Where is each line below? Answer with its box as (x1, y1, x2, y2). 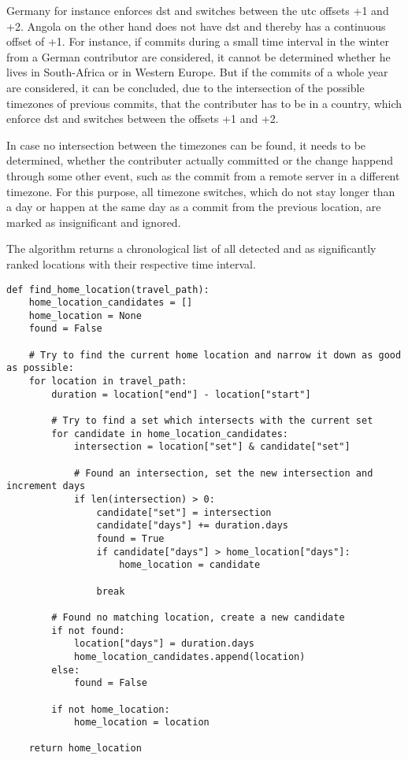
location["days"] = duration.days (73, 638, 254, 650)
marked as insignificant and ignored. (6, 213, 181, 230)
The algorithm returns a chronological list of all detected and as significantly (6, 240, 376, 257)
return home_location (28, 743, 142, 754)
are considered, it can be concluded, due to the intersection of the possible (6, 79, 365, 95)
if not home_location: (51, 703, 170, 715)
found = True (96, 532, 165, 544)
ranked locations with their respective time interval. (6, 255, 256, 272)
